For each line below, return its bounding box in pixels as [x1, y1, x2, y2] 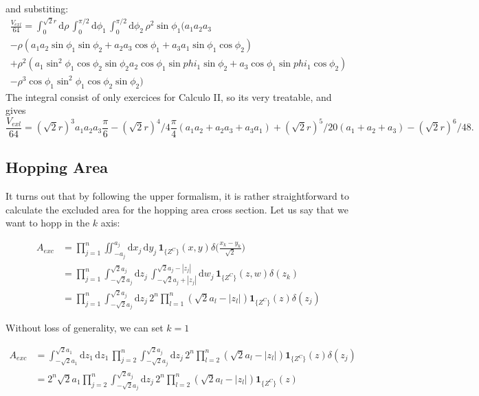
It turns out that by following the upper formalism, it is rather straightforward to [5, 189, 350, 203]
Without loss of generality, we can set [5, 321, 164, 335]
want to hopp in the [5, 216, 90, 230]
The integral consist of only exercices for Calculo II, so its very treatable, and [5, 89, 332, 104]
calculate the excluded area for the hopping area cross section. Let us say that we [5, 202, 348, 216]
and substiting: [5, 1, 69, 15]
